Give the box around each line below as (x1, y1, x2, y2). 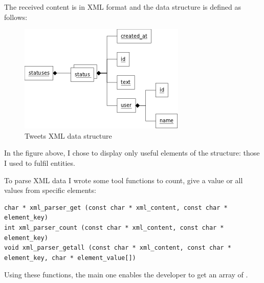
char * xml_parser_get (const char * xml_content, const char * (4, 204, 228, 211)
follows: (4, 11, 28, 22)
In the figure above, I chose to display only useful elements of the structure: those (4, 147, 260, 158)
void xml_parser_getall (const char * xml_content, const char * (4, 244, 231, 252)
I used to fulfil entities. (4, 157, 75, 168)
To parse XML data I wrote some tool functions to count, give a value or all (4, 175, 243, 185)
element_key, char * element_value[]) (4, 254, 136, 262)
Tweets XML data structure (25, 130, 112, 141)
